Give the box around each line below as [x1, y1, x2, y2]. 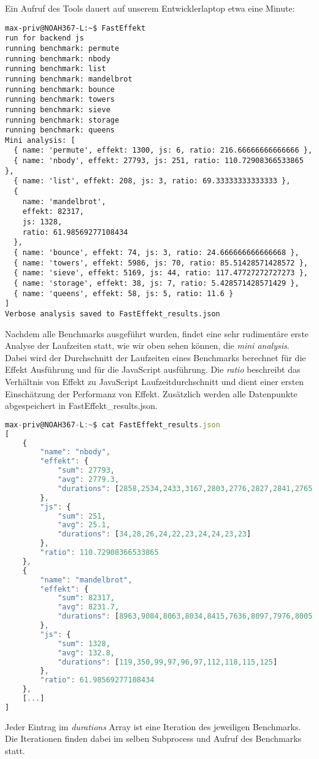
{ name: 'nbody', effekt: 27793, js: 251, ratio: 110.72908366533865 [13, 156, 304, 166]
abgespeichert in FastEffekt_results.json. [5, 399, 158, 412]
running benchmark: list [5, 64, 106, 74]
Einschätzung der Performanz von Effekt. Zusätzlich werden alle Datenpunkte [5, 387, 298, 400]
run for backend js [5, 34, 84, 43]
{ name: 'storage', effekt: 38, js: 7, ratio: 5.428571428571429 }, [13, 279, 299, 288]
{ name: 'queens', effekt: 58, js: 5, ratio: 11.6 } [13, 289, 234, 298]
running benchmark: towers [5, 95, 115, 104]
